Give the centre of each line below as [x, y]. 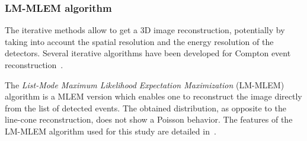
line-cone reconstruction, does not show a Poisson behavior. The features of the [149, 119]
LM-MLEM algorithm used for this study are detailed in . [111, 131]
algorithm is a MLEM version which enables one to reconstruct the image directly [153, 96]
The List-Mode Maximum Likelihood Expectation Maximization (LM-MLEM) [145, 84]
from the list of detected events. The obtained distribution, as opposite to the [145, 108]
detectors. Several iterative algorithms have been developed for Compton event [148, 53]
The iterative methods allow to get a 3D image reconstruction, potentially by [145, 30]
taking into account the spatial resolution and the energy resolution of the [139, 41]
